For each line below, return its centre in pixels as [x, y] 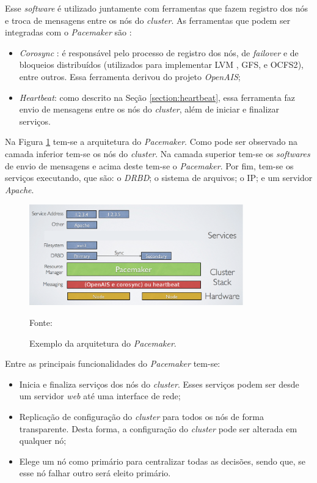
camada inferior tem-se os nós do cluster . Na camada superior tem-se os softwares [158, 153]
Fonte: [41, 322]
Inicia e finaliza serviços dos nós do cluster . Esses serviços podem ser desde [159, 384]
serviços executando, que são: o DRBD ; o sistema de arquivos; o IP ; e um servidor [159, 178]
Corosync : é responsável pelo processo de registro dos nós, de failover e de [159, 52]
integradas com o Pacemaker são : [68, 32]
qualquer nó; [43, 441]
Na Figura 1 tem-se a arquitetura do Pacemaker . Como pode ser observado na [151, 142]
